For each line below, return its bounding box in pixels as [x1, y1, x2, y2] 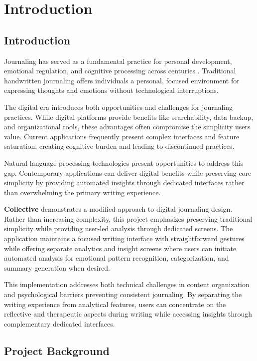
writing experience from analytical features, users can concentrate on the [4, 299, 226, 309]
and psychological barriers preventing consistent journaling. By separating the [4, 289, 242, 300]
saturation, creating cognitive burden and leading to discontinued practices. [4, 141, 235, 151]
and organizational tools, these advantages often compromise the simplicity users [4, 121, 251, 132]
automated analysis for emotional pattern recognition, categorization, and [4, 253, 229, 263]
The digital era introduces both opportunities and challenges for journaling [4, 101, 233, 112]
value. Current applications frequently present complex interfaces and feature [4, 131, 240, 141]
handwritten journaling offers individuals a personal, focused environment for [4, 75, 240, 85]
